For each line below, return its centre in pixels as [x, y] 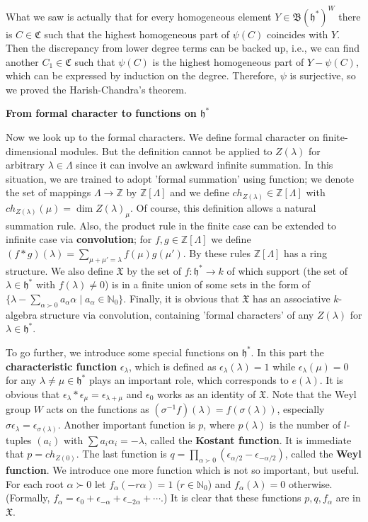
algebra [22, 314]
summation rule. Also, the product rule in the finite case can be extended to [171, 225]
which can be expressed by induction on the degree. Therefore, [141, 75]
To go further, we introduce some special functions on [122, 352]
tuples [19, 439]
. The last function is [121, 454]
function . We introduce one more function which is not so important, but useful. [183, 470]
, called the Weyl [323, 454]
